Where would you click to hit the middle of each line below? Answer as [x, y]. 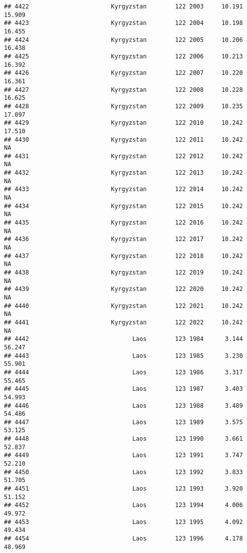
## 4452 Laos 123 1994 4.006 [123, 505]
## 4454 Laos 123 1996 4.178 [123, 539]
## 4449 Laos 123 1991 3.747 [123, 455]
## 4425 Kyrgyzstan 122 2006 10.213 [123, 56]
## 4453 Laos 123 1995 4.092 [123, 522]
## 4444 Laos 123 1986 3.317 [123, 372]
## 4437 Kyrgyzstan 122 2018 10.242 [123, 256]
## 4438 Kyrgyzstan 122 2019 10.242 [123, 273]
